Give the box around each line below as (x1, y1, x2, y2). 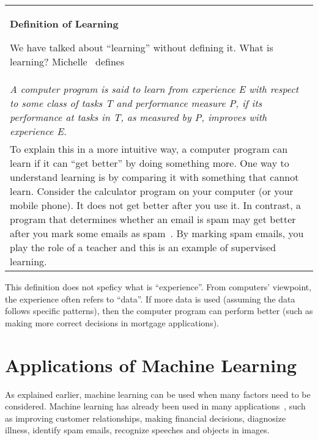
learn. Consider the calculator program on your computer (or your (10, 184, 294, 198)
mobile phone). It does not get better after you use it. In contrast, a (10, 198, 301, 212)
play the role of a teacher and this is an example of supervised (10, 240, 276, 254)
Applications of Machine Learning (5, 352, 297, 377)
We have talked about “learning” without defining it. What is (10, 40, 273, 54)
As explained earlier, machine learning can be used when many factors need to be (5, 387, 311, 400)
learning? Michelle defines (10, 54, 125, 68)
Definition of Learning (10, 16, 119, 31)
